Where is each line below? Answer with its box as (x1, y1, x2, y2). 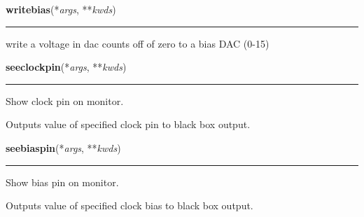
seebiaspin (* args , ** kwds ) (6, 140, 121, 155)
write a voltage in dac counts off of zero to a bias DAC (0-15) (6, 36, 269, 50)
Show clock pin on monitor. (6, 93, 124, 108)
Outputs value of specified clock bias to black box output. (6, 198, 253, 213)
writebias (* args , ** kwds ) (6, 2, 116, 16)
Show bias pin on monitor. (6, 174, 119, 189)
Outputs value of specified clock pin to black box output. (6, 117, 251, 132)
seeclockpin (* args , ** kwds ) (6, 59, 127, 74)
